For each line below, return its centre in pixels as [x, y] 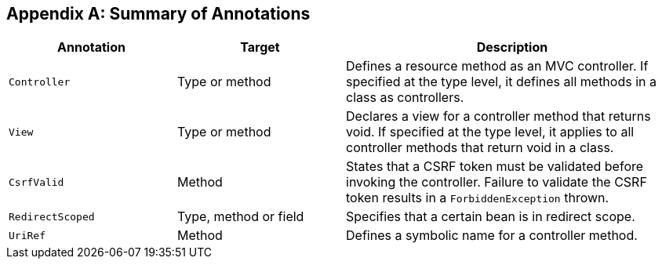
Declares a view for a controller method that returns [498, 116]
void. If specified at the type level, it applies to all [490, 132]
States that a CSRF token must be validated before [495, 167]
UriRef [27, 235]
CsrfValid [36, 182]
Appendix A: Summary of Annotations [158, 14]
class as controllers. [405, 98]
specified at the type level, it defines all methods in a [501, 82]
